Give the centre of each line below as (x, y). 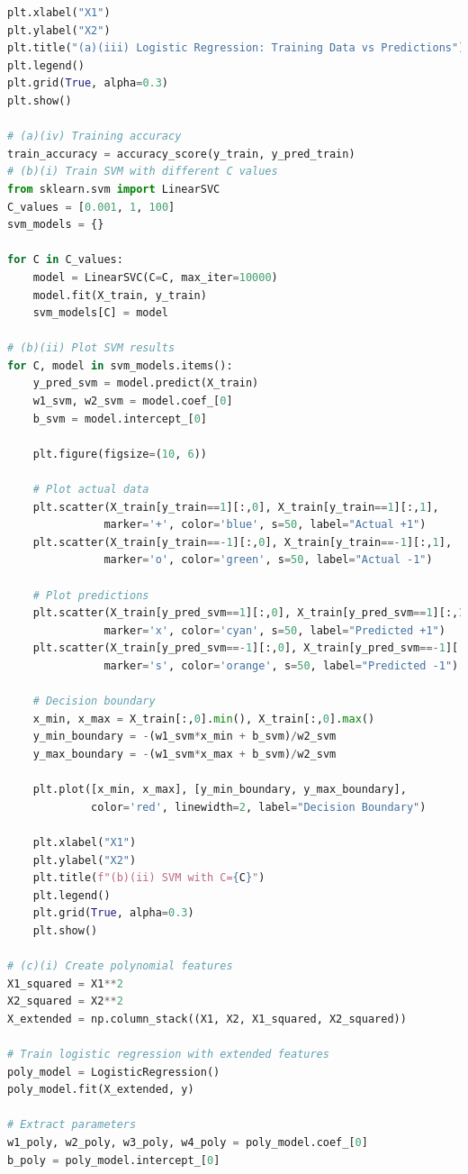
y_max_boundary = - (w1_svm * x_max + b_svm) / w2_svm (184, 754)
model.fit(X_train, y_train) (120, 295)
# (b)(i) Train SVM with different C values (143, 172)
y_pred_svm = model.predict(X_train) (146, 383)
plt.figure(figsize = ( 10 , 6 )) (120, 454)
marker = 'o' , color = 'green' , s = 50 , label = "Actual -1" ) (268, 560)
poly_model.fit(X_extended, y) (101, 1090)
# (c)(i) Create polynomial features (120, 966)
